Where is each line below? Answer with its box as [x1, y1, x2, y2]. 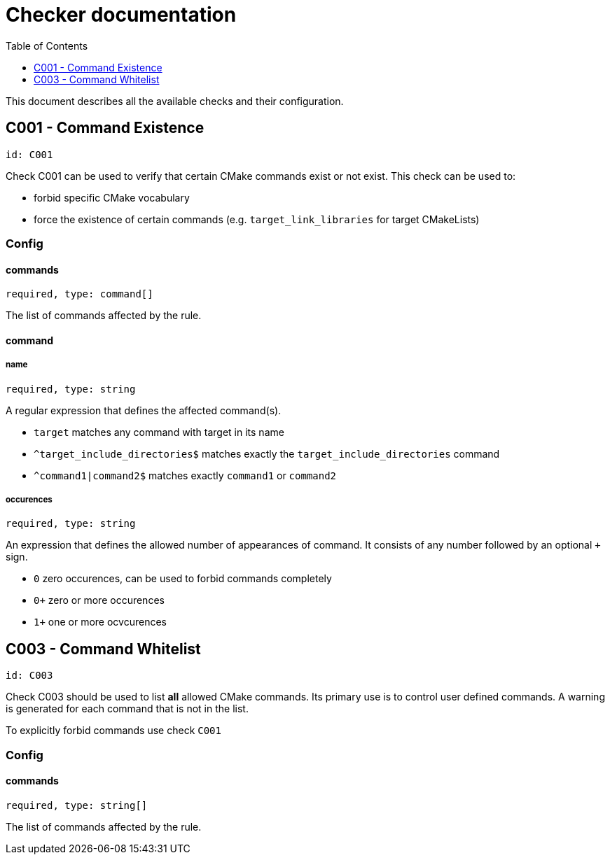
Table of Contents [6, 39, 88, 52]
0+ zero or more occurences [34, 594, 165, 607]
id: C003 [6, 670, 53, 682]
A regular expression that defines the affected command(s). [6, 404, 282, 416]
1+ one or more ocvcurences [34, 616, 167, 628]
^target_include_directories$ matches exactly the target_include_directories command [34, 447, 500, 460]
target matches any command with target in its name [34, 425, 284, 438]
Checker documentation [6, 3, 237, 27]
